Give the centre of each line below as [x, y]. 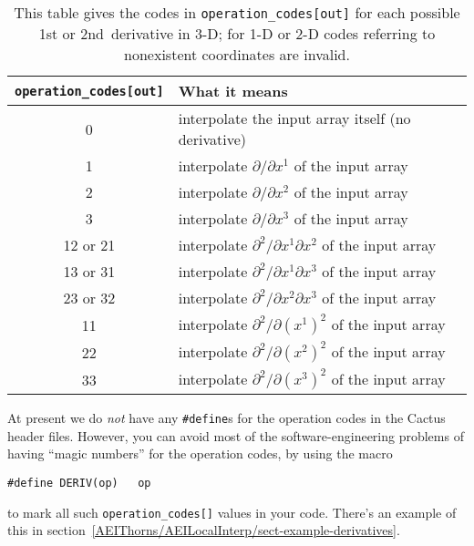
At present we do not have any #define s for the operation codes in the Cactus [227, 417]
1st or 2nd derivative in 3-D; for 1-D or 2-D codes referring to [237, 33]
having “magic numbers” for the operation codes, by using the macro [200, 453]
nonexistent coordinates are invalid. [237, 54]
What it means [233, 91]
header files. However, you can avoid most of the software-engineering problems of [236, 435]
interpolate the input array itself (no [294, 118]
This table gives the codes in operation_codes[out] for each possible [237, 12]
